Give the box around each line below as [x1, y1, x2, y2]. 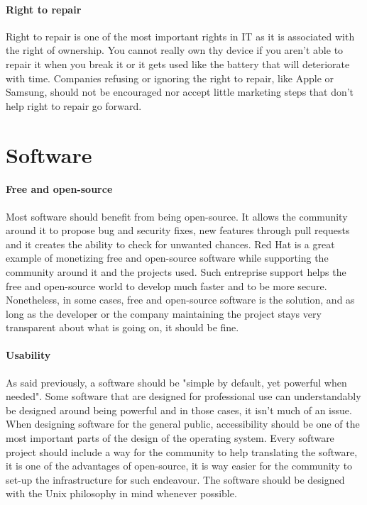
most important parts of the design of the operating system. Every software [6, 431, 334, 445]
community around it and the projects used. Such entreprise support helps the [6, 264, 346, 279]
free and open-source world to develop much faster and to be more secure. [6, 278, 327, 293]
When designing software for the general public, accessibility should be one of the [6, 416, 360, 431]
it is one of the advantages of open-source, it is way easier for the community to [6, 458, 353, 473]
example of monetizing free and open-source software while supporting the [6, 250, 329, 265]
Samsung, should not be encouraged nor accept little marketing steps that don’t [6, 84, 354, 99]
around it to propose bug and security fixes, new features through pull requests [6, 223, 350, 238]
